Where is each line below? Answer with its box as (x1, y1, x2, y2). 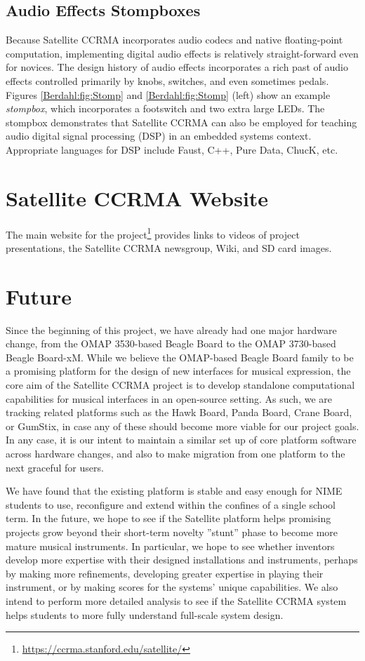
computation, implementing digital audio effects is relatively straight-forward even (6, 46, 359, 60)
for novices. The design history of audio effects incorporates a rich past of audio (6, 60, 348, 74)
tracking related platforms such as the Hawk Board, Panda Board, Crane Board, (6, 405, 352, 420)
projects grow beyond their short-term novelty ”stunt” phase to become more (6, 524, 338, 539)
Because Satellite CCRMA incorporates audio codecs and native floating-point (6, 32, 343, 47)
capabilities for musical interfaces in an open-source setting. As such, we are (6, 391, 332, 406)
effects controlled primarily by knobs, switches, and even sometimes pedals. (6, 73, 329, 88)
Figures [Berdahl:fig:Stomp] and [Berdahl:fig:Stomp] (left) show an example (6, 87, 331, 102)
